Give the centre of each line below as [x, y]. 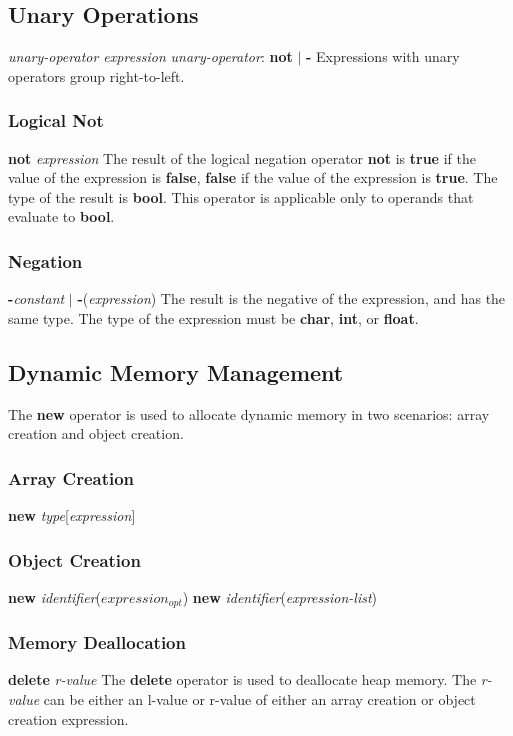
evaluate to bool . [61, 216]
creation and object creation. [96, 433]
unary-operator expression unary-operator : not [150, 56]
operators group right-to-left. [96, 75]
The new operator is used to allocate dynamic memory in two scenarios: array [249, 413]
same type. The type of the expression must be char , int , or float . [213, 317]
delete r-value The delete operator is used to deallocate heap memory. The [242, 679]
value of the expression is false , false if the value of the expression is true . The [253, 177]
